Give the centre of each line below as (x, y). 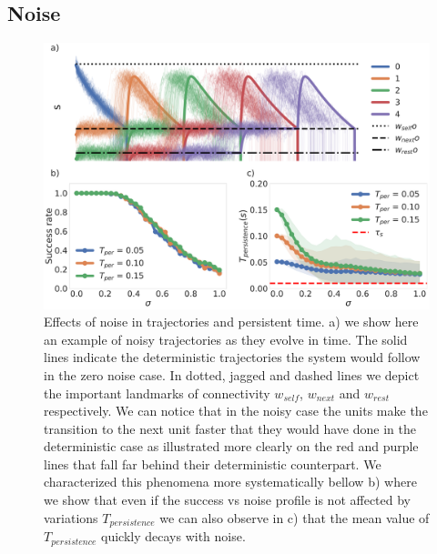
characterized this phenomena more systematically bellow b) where (230, 482)
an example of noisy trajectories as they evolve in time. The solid (226, 339)
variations (71, 517)
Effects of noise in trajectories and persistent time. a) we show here (231, 322)
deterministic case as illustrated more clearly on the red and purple (231, 446)
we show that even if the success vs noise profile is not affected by (227, 500)
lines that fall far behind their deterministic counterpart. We (213, 463)
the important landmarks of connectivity (157, 393)
